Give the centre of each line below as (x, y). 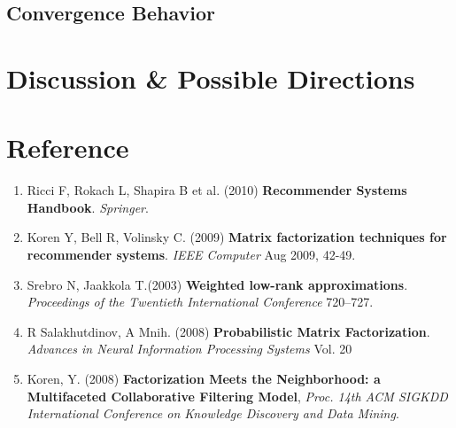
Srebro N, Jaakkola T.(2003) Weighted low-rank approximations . (217, 284)
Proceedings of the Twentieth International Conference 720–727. (200, 302)
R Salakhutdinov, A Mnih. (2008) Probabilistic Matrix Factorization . (228, 331)
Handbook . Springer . (88, 207)
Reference (68, 148)
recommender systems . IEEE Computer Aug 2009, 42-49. (191, 255)
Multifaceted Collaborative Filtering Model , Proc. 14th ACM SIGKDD (237, 396)
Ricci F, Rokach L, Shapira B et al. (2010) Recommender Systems (217, 190)
